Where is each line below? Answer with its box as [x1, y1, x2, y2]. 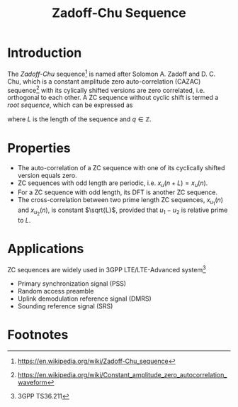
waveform [17, 378, 47, 386]
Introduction [7, 45, 82, 61]
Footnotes [7, 327, 69, 343]
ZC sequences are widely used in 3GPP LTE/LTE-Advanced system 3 [7, 264, 207, 274]
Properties [7, 140, 71, 157]
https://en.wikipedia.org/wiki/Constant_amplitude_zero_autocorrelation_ [17, 370, 227, 379]
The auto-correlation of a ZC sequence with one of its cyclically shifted [17, 164, 225, 172]
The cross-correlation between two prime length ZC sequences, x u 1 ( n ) [17, 195, 224, 207]
